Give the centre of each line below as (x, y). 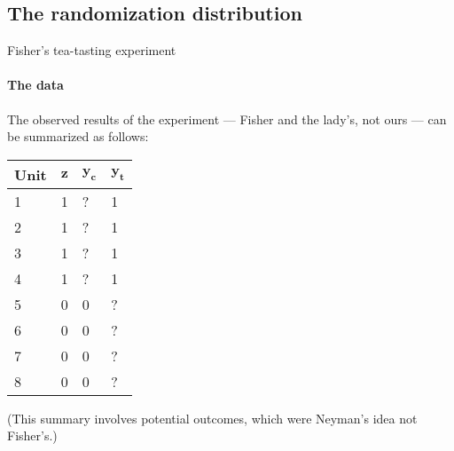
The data (35, 85)
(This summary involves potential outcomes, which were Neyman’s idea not (212, 418)
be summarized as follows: (78, 136)
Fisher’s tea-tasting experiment (92, 50)
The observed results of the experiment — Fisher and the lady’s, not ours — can (227, 119)
